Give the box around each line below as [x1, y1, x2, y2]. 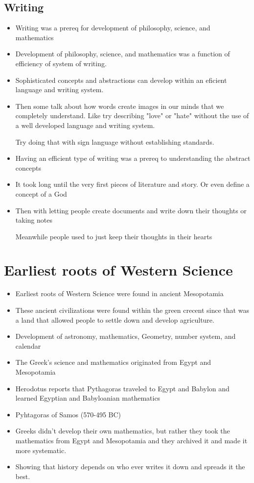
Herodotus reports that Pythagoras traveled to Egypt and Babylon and [15, 383, 230, 393]
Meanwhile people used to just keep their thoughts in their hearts [15, 231, 212, 241]
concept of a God [15, 188, 67, 199]
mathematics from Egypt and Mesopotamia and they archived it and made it [15, 435, 248, 445]
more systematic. [15, 445, 67, 455]
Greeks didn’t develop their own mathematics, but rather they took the [15, 426, 230, 436]
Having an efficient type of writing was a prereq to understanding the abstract [15, 153, 251, 163]
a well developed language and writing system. [15, 120, 155, 130]
